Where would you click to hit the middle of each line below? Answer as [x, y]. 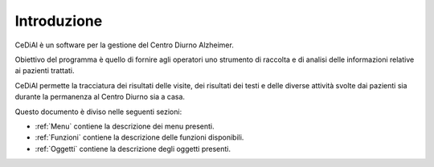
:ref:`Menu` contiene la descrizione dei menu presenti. [125, 126]
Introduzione [59, 21]
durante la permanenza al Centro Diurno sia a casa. [100, 97]
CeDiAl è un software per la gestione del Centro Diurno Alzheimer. [125, 45]
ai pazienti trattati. [45, 71]
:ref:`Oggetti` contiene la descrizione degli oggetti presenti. [133, 149]
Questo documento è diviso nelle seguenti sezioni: [98, 112]
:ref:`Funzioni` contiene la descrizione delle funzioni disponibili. [139, 137]
